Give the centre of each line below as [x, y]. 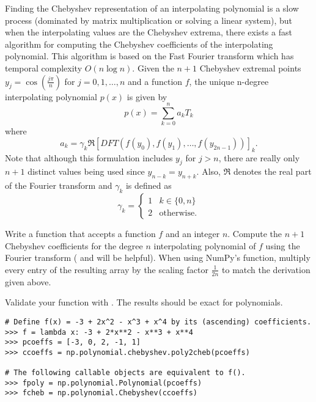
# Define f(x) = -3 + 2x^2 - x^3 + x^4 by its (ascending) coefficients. [158, 322]
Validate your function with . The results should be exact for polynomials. [144, 302]
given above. [28, 281]
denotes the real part [272, 171]
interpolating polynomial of [205, 245]
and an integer [193, 234]
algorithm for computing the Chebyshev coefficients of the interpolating [139, 44]
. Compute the [255, 234]
